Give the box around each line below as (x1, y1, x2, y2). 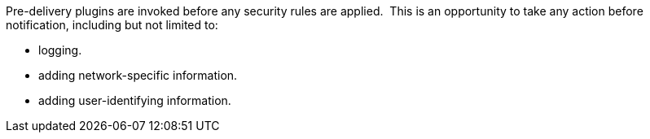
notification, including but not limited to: (6, 18, 218, 32)
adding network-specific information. (38, 68, 238, 82)
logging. (38, 43, 82, 57)
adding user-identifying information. (38, 93, 231, 107)
